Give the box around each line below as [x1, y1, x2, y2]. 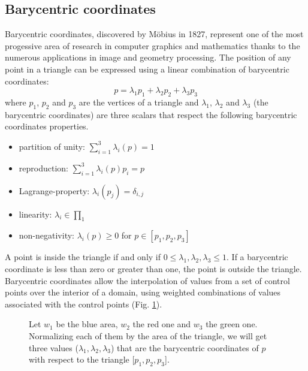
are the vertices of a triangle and [78, 95, 199, 108]
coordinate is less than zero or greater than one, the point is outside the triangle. [5, 262, 302, 275]
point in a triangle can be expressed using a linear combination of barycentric [5, 62, 289, 75]
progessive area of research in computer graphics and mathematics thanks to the [5, 39, 300, 52]
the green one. [206, 318, 258, 330]
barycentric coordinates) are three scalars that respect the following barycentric [5, 108, 297, 120]
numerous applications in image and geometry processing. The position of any [5, 51, 291, 64]
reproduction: [19, 161, 68, 174]
